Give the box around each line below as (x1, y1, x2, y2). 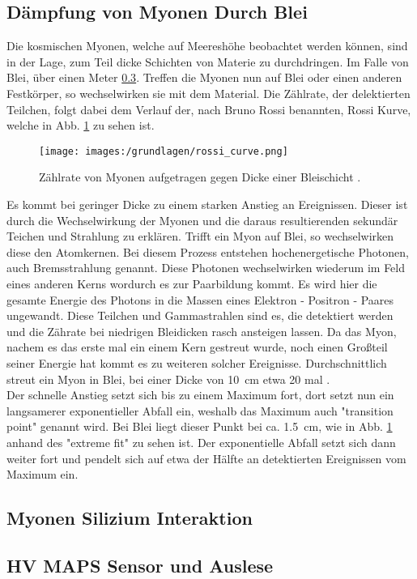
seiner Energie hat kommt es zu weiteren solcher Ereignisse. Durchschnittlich (6, 354, 387, 371)
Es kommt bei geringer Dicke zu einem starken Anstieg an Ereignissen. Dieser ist (6, 196, 408, 213)
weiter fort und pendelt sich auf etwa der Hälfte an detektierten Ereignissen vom (6, 449, 406, 466)
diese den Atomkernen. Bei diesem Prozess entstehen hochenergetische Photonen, (6, 243, 409, 260)
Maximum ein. (6, 466, 79, 483)
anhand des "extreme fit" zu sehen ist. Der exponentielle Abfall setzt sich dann (6, 433, 396, 450)
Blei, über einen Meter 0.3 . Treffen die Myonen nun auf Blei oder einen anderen (6, 69, 402, 86)
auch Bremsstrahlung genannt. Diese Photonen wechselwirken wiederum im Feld (6, 259, 405, 276)
